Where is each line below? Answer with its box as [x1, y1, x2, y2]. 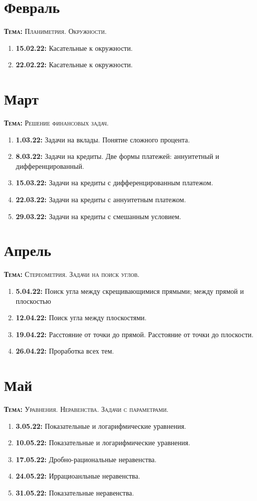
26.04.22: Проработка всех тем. [15, 346, 114, 356]
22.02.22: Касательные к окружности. [15, 59, 133, 70]
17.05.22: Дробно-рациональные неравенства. [15, 454, 157, 464]
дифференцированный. [15, 160, 84, 171]
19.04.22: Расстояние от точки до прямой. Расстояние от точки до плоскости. [15, 329, 254, 339]
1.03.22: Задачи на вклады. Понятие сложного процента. [15, 134, 190, 144]
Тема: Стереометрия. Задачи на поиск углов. [4, 269, 139, 279]
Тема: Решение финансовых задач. [4, 118, 109, 128]
